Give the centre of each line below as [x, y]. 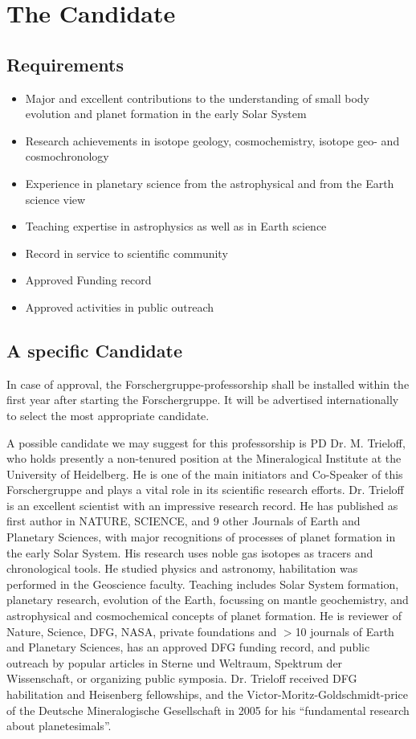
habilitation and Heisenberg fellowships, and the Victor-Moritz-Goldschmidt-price [207, 694]
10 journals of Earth [345, 631]
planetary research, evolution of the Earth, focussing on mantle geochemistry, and [208, 600]
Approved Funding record [88, 280]
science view [55, 199]
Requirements [65, 64]
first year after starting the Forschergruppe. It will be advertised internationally [203, 400]
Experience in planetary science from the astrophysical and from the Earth [210, 183]
